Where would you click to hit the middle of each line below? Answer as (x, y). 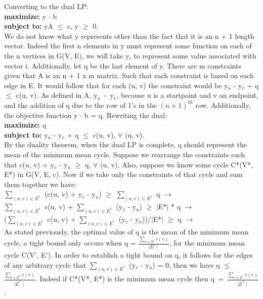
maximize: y (25, 16)
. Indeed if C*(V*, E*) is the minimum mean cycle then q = (130, 279)
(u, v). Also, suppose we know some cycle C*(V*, (177, 164)
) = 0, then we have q (186, 264)
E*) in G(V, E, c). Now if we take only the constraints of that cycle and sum (123, 174)
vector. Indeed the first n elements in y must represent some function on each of (128, 46)
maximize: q (25, 125)
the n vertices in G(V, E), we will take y (67, 55)
